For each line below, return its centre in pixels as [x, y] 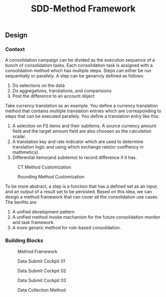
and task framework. [33, 223]
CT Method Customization [44, 167]
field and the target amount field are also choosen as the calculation [82, 131]
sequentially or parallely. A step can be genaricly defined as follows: [75, 76]
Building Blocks [24, 240]
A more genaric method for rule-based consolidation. [67, 228]
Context [15, 49]
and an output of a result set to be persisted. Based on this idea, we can [79, 192]
